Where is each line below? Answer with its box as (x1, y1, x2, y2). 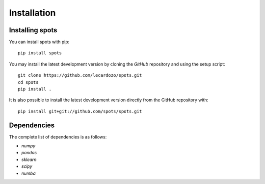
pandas (21, 150, 37, 156)
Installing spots (9, 26, 57, 34)
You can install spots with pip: (9, 39, 70, 45)
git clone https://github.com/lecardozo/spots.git (18, 72, 142, 78)
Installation (9, 7, 56, 18)
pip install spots (18, 50, 62, 56)
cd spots (18, 79, 39, 85)
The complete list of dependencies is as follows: (9, 134, 107, 139)
